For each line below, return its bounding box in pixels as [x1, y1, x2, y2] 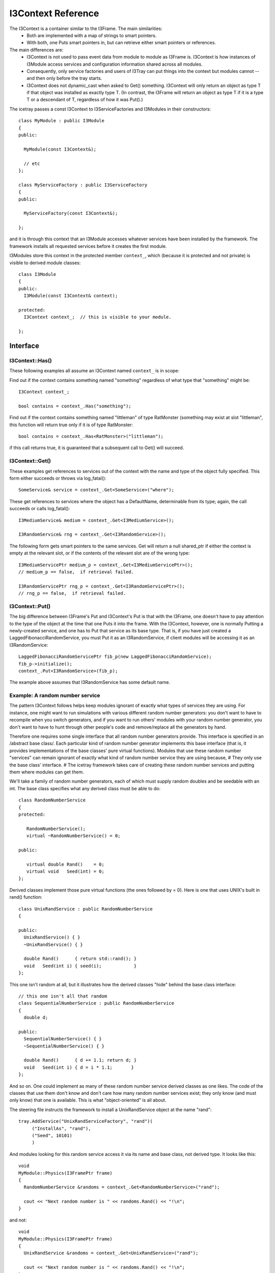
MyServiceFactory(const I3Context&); [23, 210, 118, 216]
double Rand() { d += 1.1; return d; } [23, 1057, 137, 1063]
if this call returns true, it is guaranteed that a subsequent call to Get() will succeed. [9, 445, 184, 451]
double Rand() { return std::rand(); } [23, 956, 137, 962]
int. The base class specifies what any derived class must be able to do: [9, 785, 160, 791]
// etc [23, 160, 40, 167]
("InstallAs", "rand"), [32, 1125, 91, 1131]
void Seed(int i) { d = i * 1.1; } [23, 1064, 134, 1070]
